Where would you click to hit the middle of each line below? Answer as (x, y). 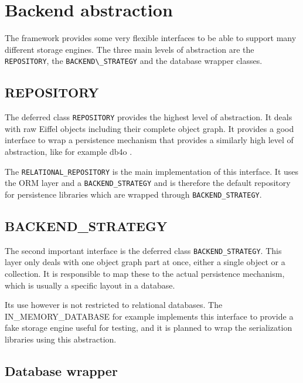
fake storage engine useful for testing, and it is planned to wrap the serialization (149, 328)
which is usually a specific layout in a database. (90, 285)
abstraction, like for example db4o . (69, 152)
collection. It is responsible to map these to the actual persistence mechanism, (145, 274)
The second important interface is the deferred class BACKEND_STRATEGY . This (143, 250)
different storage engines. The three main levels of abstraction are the (130, 49)
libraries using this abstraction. (61, 339)
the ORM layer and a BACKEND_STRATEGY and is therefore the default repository (148, 183)
